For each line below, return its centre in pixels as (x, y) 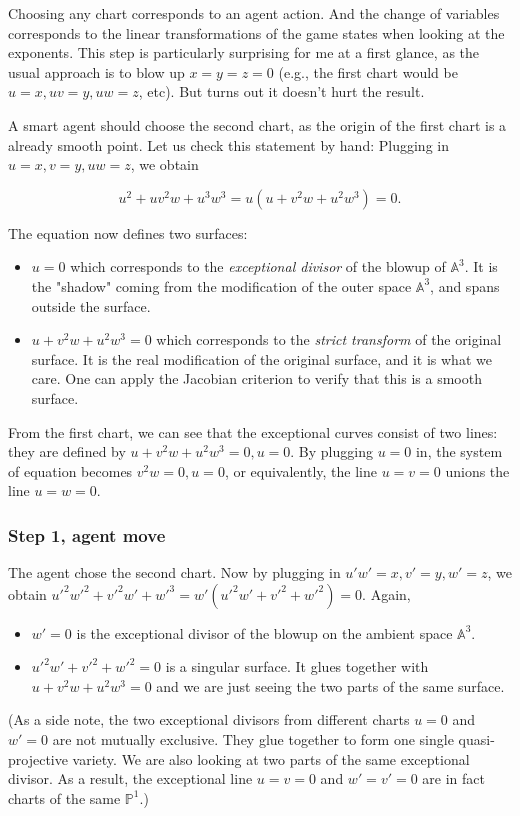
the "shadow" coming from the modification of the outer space (221, 285)
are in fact (454, 778)
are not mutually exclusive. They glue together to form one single (253, 739)
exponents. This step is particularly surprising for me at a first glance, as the (244, 52)
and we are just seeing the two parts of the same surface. (330, 685)
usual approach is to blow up (96, 71)
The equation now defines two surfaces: (128, 232)
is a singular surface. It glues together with (297, 666)
